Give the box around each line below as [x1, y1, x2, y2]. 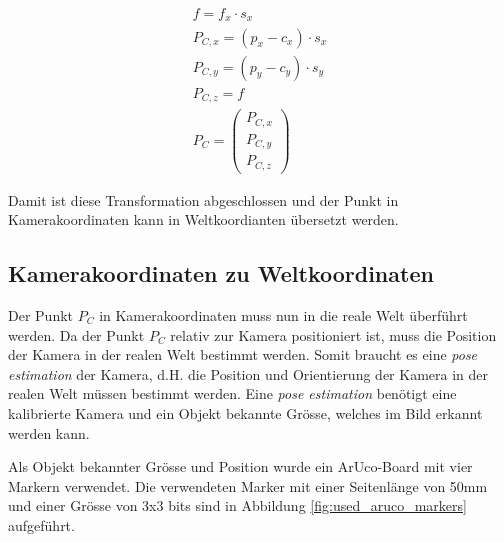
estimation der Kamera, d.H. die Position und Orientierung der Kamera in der [8, 363, 488, 384]
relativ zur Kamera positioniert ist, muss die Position [170, 324, 497, 345]
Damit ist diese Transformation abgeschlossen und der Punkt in [8, 189, 399, 210]
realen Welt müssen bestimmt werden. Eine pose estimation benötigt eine [8, 383, 457, 404]
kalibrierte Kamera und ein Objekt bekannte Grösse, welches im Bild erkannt [8, 402, 483, 423]
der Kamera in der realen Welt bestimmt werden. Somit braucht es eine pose [8, 344, 478, 365]
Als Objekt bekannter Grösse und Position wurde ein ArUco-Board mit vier [8, 456, 473, 477]
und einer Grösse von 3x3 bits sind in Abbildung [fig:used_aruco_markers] [8, 495, 467, 516]
